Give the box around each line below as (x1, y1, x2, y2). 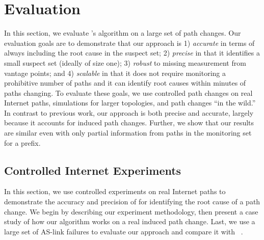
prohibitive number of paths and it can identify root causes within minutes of (4, 77, 246, 88)
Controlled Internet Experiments (4, 162, 181, 178)
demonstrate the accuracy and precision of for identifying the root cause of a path (4, 196, 260, 207)
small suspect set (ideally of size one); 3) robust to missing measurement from (4, 57, 246, 68)
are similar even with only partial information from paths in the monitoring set (4, 127, 252, 138)
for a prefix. (4, 137, 41, 148)
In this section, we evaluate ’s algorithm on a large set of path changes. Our (4, 28, 241, 38)
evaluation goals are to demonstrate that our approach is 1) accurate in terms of (4, 37, 255, 48)
